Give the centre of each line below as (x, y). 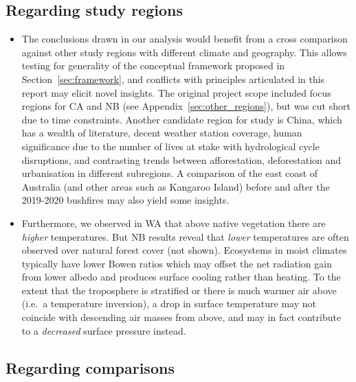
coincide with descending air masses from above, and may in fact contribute (181, 317)
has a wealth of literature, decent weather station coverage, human (162, 133)
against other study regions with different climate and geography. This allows (184, 52)
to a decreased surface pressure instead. (104, 330)
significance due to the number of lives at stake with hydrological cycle (170, 146)
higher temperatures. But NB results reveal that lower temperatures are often (185, 236)
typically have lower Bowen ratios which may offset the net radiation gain (177, 263)
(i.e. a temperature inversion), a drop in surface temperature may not (169, 303)
